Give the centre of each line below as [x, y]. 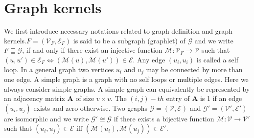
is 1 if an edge [221, 98]
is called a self [217, 59]
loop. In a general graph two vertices [59, 69]
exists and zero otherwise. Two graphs [90, 108]
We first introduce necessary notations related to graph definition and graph [118, 31]
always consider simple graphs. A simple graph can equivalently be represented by [127, 89]
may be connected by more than [194, 69]
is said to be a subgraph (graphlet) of [129, 40]
